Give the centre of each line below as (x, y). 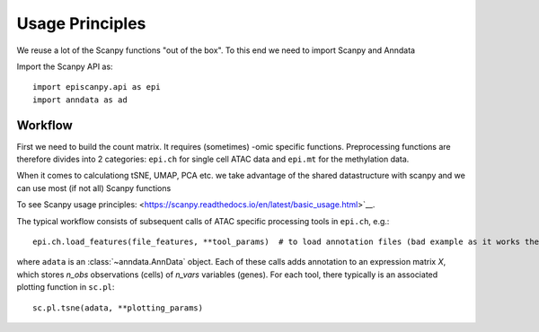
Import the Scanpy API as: (65, 66)
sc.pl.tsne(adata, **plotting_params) (118, 308)
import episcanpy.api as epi (97, 87)
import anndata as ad (80, 100)
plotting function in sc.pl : (66, 287)
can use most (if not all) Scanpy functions (94, 188)
